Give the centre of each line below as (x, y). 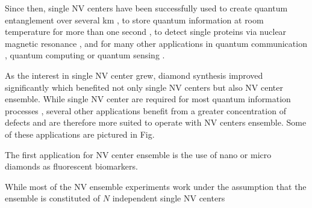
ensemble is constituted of (53, 198)
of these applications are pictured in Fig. (80, 134)
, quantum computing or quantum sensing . (85, 55)
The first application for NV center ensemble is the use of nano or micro (138, 154)
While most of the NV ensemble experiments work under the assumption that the (156, 186)
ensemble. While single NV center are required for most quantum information (148, 99)
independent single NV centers (169, 198)
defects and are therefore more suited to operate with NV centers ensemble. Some (156, 122)
